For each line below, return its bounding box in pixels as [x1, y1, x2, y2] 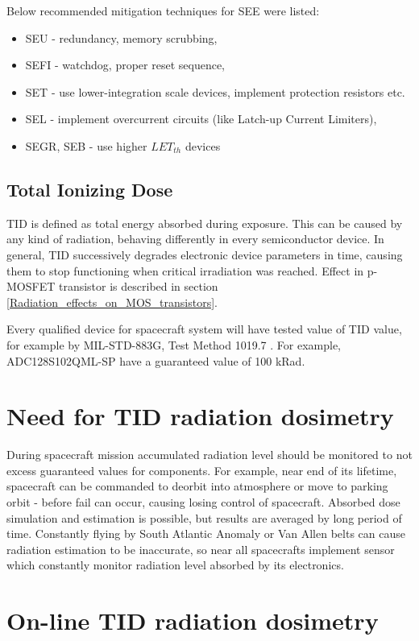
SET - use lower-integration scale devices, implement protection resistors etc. [25, 83, 405, 100]
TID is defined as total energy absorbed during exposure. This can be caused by [6, 214, 403, 231]
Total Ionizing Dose [6, 176, 173, 201]
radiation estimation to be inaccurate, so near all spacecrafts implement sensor [6, 540, 395, 557]
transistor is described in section [58, 278, 218, 295]
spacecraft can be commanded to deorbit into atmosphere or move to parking [6, 478, 388, 494]
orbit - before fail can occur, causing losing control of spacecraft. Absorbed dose [6, 494, 400, 511]
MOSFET [6, 278, 56, 295]
